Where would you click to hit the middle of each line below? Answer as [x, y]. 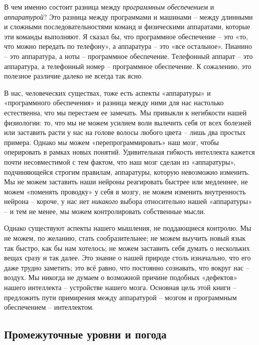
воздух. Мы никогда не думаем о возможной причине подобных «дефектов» [121, 277]
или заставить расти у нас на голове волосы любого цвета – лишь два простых [125, 132]
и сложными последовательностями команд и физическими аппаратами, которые [127, 26]
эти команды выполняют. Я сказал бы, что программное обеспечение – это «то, [126, 36]
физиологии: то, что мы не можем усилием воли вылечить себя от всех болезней [128, 122]
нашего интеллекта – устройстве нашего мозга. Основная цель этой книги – [120, 287]
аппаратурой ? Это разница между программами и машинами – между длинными [128, 16]
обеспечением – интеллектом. [49, 307]
